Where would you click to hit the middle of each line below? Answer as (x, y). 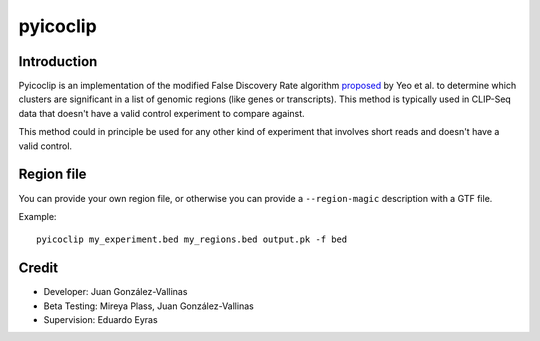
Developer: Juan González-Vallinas (115, 292)
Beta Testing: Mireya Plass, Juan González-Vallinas (148, 306)
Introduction (58, 61)
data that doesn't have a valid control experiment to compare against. (161, 113)
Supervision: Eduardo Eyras (101, 319)
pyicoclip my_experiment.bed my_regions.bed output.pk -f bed (192, 239)
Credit (38, 268)
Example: (37, 216)
